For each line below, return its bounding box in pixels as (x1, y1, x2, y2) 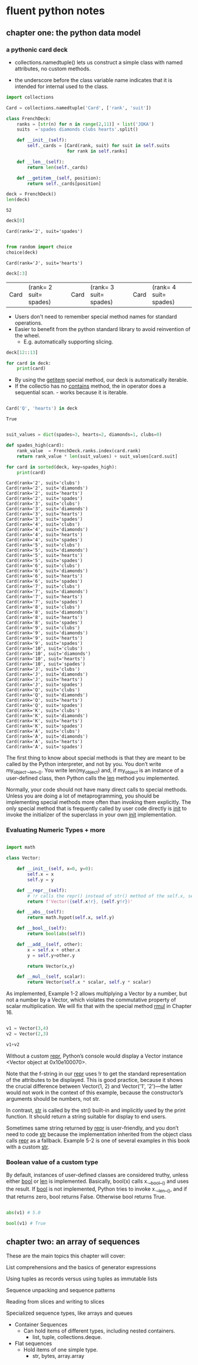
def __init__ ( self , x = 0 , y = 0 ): (16, 866, 94, 872)
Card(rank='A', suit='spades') (6, 744, 83, 750)
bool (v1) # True (6, 1220, 46, 1226)
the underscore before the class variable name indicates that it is (14, 76, 173, 83)
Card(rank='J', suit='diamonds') (6, 672, 88, 677)
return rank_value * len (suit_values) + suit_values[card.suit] (16, 453, 178, 459)
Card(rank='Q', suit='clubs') (6, 687, 81, 693)
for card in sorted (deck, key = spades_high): (6, 464, 117, 470)
